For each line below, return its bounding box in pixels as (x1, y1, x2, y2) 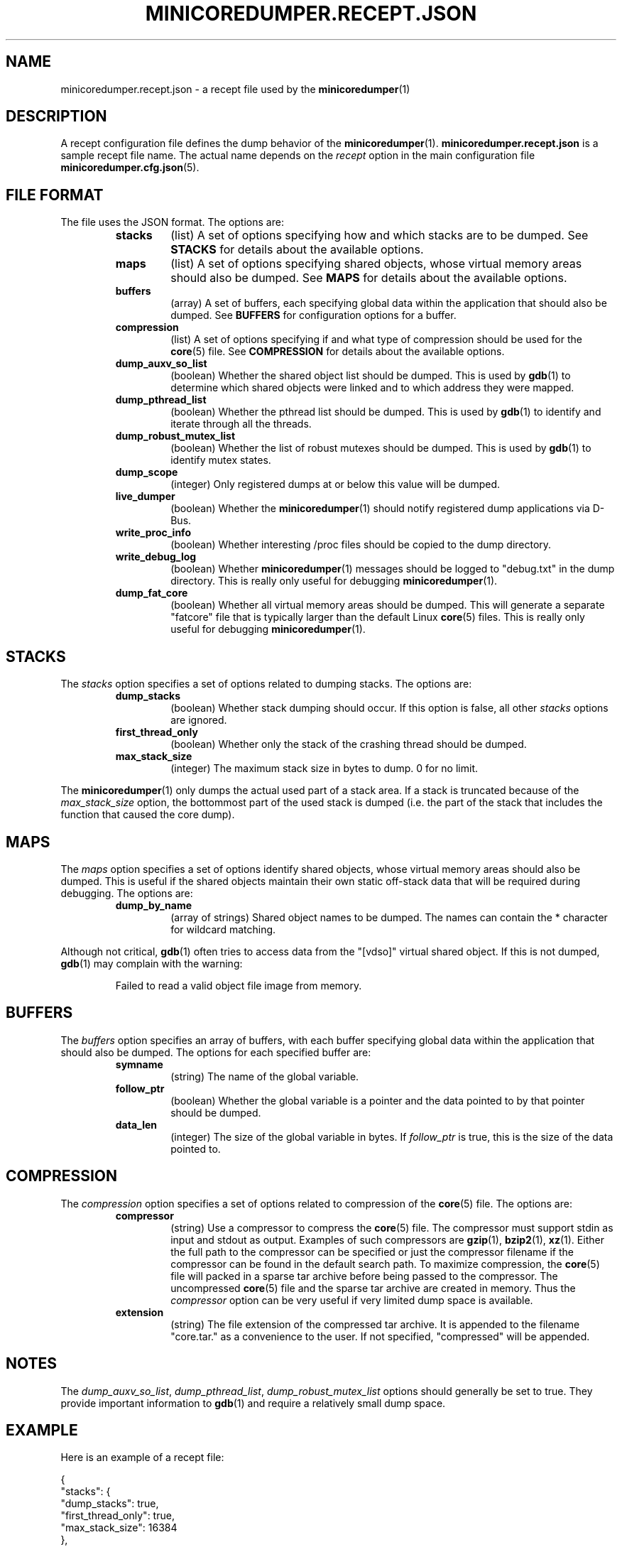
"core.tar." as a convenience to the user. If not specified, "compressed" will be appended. (170, 1330, 590, 1342)
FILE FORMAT (6, 185, 104, 204)
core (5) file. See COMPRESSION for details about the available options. (170, 345, 505, 358)
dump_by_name (115, 899, 192, 911)
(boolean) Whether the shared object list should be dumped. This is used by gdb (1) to (170, 369, 571, 382)
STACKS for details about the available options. (170, 242, 424, 257)
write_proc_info (115, 526, 191, 539)
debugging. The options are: (60, 886, 193, 899)
